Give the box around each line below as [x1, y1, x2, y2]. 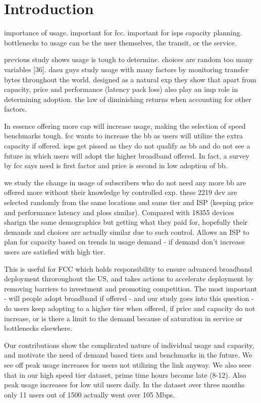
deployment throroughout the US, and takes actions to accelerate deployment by [4, 273, 253, 284]
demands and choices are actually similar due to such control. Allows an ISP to [4, 226, 249, 237]
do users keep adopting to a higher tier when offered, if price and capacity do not [4, 303, 255, 313]
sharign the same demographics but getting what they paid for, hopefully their [4, 217, 248, 227]
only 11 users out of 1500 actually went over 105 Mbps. [4, 389, 175, 399]
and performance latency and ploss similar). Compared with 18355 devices [4, 207, 234, 217]
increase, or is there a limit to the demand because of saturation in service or [4, 313, 243, 323]
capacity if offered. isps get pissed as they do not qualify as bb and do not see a [4, 140, 250, 151]
